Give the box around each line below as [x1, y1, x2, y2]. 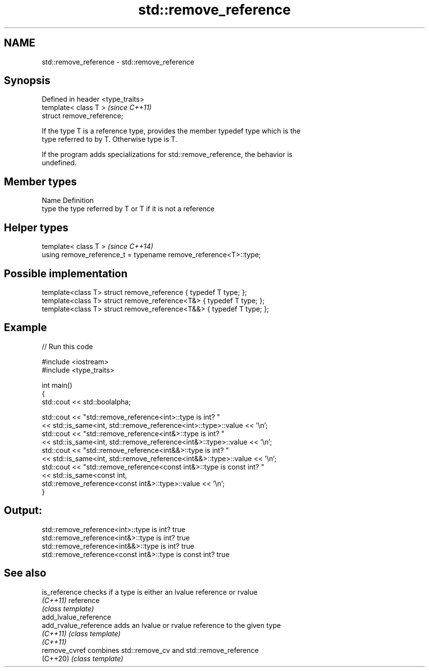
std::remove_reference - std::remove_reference [42, 57, 194, 66]
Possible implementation [4, 267, 128, 280]
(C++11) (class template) [42, 629, 121, 638]
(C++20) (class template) [42, 654, 123, 663]
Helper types [4, 221, 69, 234]
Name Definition [42, 196, 94, 205]
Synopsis [4, 74, 50, 87]
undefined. [42, 158, 77, 167]
